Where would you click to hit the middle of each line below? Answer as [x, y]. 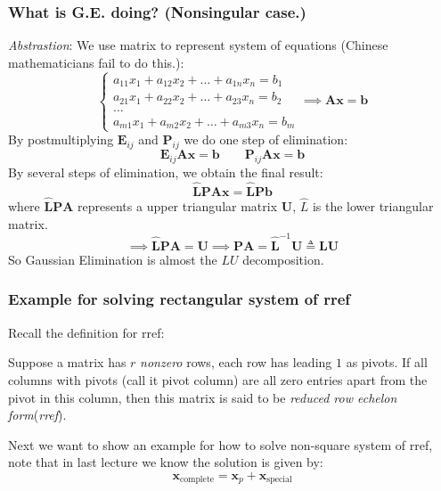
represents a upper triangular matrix [178, 206]
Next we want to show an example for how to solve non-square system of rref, [220, 444]
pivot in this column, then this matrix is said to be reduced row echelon [203, 397]
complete [197, 480]
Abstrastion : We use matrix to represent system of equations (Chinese [198, 45]
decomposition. [283, 259]
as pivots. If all [387, 362]
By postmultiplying [61, 139]
